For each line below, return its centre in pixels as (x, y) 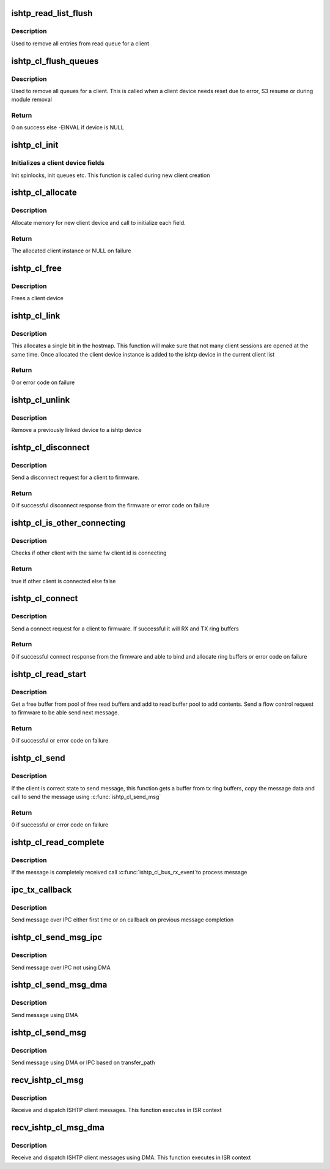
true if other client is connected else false (64, 581)
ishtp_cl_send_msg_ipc (57, 937)
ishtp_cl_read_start (49, 674)
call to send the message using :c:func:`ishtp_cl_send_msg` (86, 797)
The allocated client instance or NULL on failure (71, 251)
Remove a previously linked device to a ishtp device (76, 429)
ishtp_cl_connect (45, 598)
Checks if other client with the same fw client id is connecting (89, 553)
